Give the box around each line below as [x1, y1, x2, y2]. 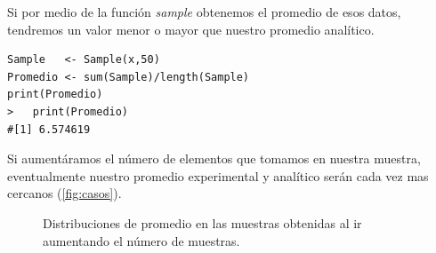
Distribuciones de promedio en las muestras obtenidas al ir [43, 213, 362, 232]
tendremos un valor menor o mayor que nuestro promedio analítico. [7, 20, 375, 38]
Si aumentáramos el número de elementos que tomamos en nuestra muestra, [7, 149, 421, 168]
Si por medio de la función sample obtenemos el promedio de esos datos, [7, 3, 401, 20]
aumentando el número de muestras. [43, 231, 240, 249]
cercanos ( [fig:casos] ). [7, 184, 122, 202]
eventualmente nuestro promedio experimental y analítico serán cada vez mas [7, 166, 429, 185]
